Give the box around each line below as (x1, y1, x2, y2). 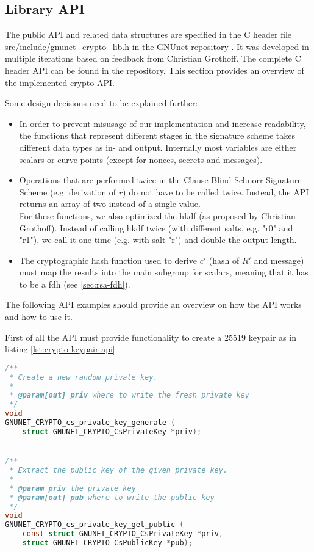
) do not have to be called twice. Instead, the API (123, 185, 309, 198)
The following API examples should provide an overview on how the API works (5, 298, 302, 311)
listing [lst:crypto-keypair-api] (5, 343, 115, 355)
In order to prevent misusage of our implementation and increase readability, (19, 117, 306, 129)
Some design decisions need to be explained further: (5, 96, 198, 109)
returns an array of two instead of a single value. (19, 197, 201, 210)
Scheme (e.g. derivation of (19, 185, 116, 198)
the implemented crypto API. (5, 76, 115, 89)
